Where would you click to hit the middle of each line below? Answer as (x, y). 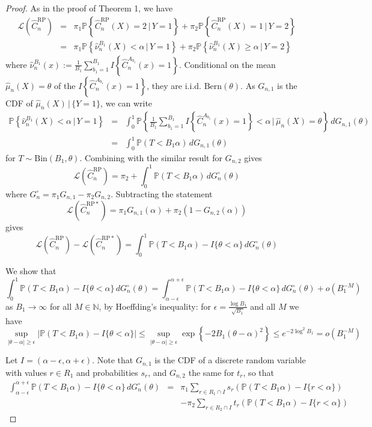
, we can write (127, 103)
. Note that (113, 360)
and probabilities (107, 372)
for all (61, 306)
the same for (211, 372)
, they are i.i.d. (174, 85)
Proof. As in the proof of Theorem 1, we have (89, 8)
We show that (31, 270)
